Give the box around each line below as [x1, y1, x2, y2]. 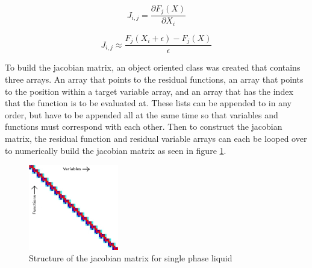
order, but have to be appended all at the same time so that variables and [5, 108, 278, 121]
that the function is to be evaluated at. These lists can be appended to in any [5, 97, 292, 109]
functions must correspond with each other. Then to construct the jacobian [5, 120, 282, 133]
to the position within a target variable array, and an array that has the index [5, 85, 293, 97]
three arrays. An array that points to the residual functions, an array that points [5, 73, 304, 86]
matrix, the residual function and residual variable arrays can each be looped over [5, 132, 307, 144]
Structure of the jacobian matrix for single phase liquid [29, 252, 232, 264]
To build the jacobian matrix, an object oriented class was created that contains [5, 61, 301, 74]
